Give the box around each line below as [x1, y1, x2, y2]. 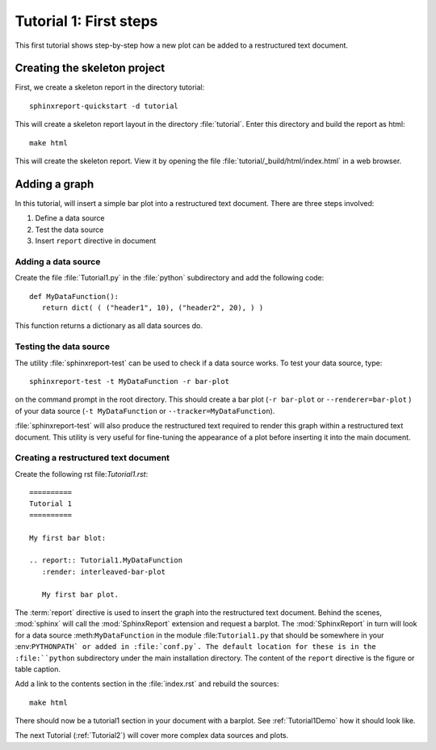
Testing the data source [15, 341, 111, 352]
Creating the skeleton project [15, 61, 166, 75]
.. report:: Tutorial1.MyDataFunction [29, 556, 183, 565]
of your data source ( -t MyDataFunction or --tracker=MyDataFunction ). [15, 406, 275, 415]
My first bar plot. [41, 590, 119, 599]
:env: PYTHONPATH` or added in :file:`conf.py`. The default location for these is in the [15, 642, 376, 651]
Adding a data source [15, 255, 101, 267]
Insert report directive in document [35, 236, 157, 246]
